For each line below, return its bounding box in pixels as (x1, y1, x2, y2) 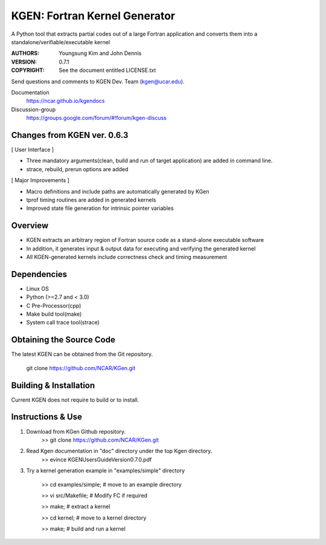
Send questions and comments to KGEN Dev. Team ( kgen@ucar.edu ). (11, 77, 185, 85)
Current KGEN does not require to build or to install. (11, 396, 139, 403)
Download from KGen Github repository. (26, 428, 126, 435)
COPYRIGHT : (11, 67, 45, 74)
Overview (11, 221, 49, 231)
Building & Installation (11, 380, 95, 390)
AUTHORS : (11, 50, 40, 57)
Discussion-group (11, 106, 56, 113)
